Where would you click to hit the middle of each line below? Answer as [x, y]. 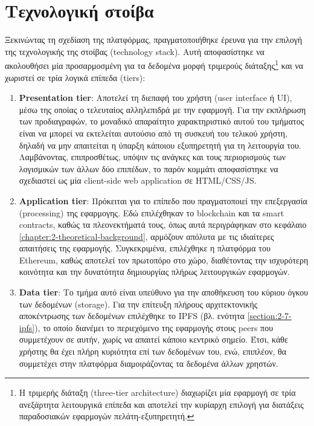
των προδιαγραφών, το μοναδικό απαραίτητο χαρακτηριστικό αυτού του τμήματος [162, 121]
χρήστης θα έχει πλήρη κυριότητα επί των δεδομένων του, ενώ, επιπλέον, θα [153, 351]
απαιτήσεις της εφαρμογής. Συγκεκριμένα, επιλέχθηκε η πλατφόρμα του [145, 248]
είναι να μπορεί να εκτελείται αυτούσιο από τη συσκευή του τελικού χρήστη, [153, 133]
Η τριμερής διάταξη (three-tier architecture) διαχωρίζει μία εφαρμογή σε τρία [157, 392]
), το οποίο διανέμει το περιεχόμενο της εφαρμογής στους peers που [154, 327]
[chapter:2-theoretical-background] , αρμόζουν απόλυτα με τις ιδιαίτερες [146, 236]
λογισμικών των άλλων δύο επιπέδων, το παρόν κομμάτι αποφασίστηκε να [149, 168]
